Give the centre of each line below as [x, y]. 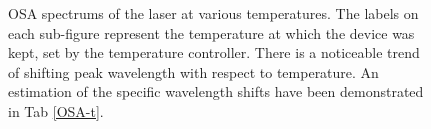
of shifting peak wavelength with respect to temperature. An [193, 71]
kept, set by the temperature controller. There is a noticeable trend [214, 52]
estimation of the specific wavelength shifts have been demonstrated [216, 91]
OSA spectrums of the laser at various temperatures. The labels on [213, 13]
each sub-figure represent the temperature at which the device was [211, 32]
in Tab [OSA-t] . [56, 110]
